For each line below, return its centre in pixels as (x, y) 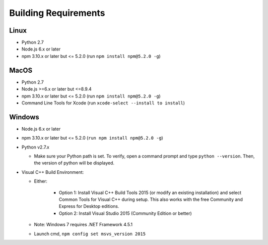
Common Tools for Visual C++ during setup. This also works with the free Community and (151, 199)
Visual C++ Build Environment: (53, 172)
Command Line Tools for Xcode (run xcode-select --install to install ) (103, 103)
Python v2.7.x (35, 147)
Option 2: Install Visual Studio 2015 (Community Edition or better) (125, 213)
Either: (41, 181)
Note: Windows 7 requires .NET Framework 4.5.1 (83, 225)
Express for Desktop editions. (89, 206)
